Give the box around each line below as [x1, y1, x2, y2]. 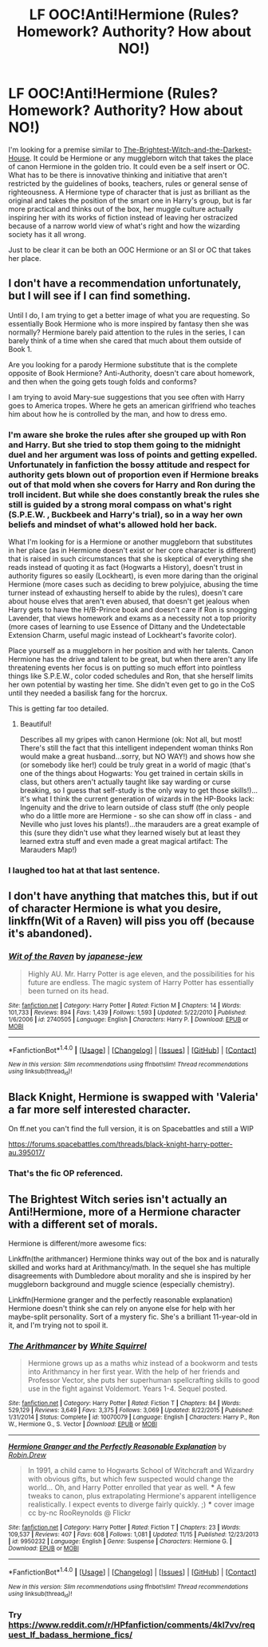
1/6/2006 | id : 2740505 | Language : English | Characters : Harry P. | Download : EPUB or [8, 1016, 249, 1023]
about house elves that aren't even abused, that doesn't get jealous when [8, 596, 250, 606]
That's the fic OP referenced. [8, 1168, 124, 1179]
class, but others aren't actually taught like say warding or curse [19, 777, 231, 787]
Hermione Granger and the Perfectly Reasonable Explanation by [8, 1442, 227, 1451]
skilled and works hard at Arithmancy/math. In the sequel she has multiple [8, 1263, 251, 1273]
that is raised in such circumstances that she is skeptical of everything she [8, 554, 254, 564]
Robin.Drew [8, 1451, 46, 1460]
